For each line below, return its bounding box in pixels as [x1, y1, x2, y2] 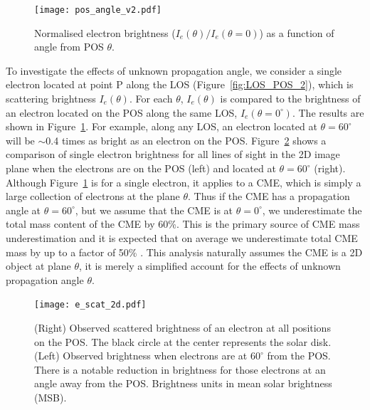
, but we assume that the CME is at [75, 202, 233, 217]
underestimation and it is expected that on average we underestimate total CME [6, 230, 358, 245]
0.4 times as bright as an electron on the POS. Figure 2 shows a [46, 132, 327, 147]
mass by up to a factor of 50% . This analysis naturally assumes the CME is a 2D [6, 244, 363, 259]
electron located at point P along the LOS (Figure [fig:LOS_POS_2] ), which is [6, 77, 354, 92]
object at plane [6, 258, 71, 273]
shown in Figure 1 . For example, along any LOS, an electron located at [6, 119, 317, 134]
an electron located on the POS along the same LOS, [6, 105, 238, 120]
